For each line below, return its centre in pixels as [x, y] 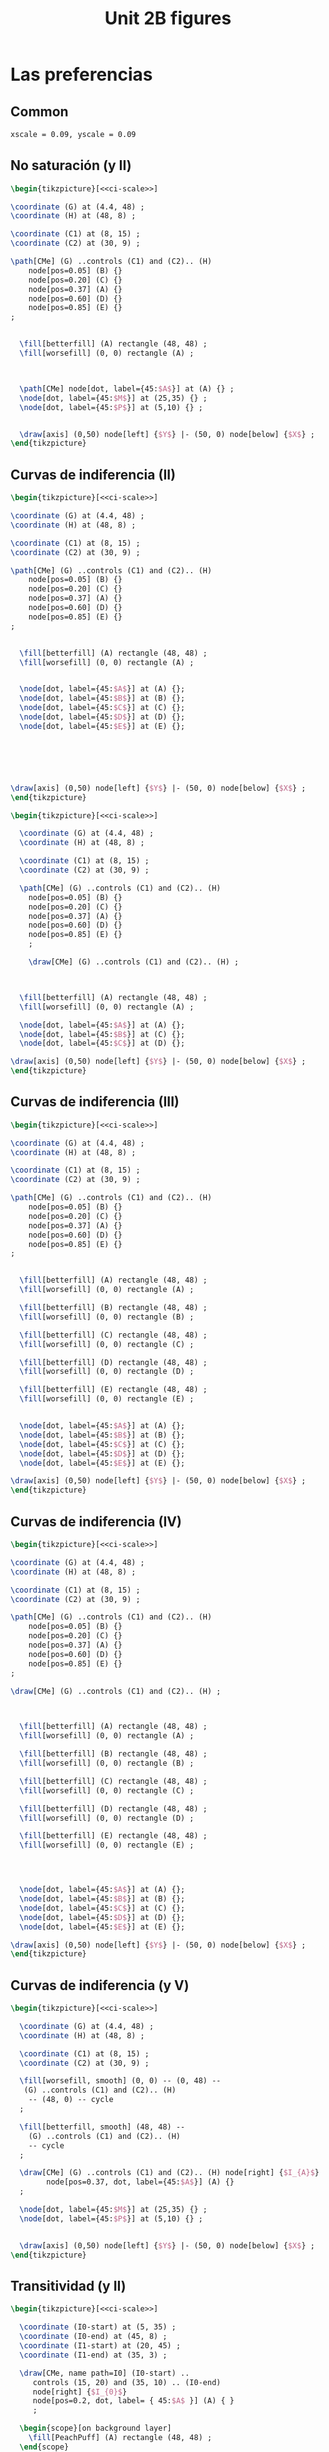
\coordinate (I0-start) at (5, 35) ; [98, 2327]
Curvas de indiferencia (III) [95, 1102]
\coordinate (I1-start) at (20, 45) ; [100, 2346]
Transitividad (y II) [68, 2285]
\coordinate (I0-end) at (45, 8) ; [93, 2337]
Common [39, 111]
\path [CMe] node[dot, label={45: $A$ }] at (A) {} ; [127, 388]
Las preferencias [81, 74]
